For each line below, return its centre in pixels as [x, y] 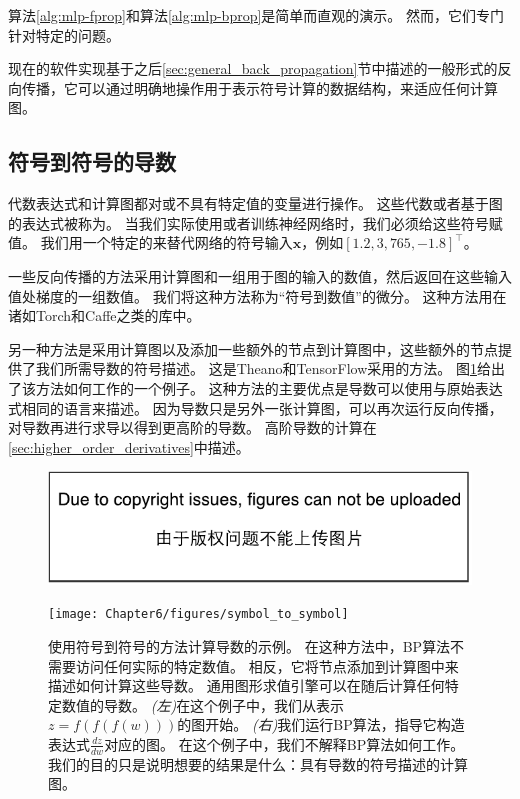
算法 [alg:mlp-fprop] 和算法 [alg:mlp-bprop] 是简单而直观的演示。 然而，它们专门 [256, 15]
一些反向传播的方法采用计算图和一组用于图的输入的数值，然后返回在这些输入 [260, 275]
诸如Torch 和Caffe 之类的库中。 [104, 315]
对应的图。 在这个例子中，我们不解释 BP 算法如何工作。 [284, 743]
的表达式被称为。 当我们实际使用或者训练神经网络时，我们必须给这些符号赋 [255, 222]
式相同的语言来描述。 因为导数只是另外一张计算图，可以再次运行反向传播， [255, 407]
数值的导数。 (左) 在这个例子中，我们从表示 [203, 704]
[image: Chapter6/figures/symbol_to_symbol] [198, 614]
